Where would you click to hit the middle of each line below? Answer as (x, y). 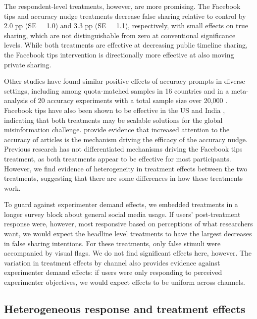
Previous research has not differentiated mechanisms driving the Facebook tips (123, 149)
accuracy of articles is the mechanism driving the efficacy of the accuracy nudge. (126, 139)
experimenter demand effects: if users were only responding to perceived (113, 272)
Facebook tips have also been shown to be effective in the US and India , (115, 110)
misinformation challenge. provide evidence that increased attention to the (117, 130)
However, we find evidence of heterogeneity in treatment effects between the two (126, 168)
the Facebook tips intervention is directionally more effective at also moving (119, 54)
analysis (16, 100)
